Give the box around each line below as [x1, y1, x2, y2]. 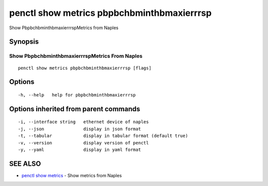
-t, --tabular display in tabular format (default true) [18, 133, 188, 139]
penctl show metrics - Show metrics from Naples [21, 172, 122, 178]
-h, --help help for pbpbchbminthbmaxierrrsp [18, 92, 136, 97]
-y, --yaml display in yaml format [18, 146, 141, 152]
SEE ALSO [9, 159, 41, 168]
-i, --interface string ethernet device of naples [18, 119, 149, 125]
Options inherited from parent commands [9, 104, 140, 113]
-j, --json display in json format [18, 126, 141, 132]
